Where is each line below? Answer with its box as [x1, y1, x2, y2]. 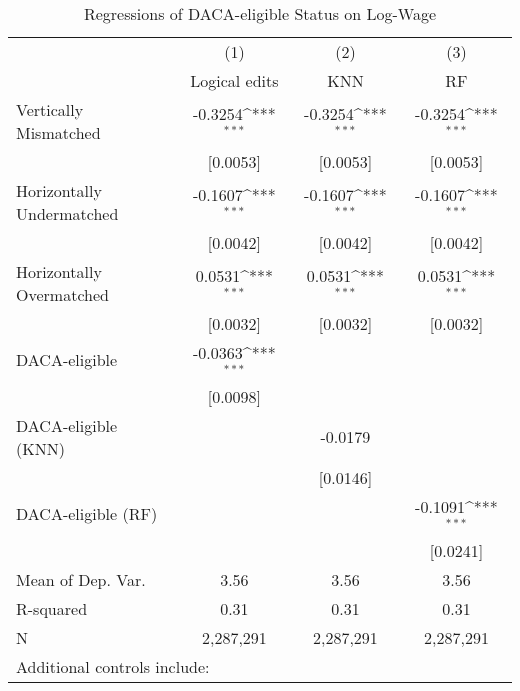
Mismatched [16, 121, 101, 144]
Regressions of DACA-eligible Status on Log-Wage [83, 2, 437, 25]
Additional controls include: [16, 654, 210, 678]
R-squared [16, 596, 88, 620]
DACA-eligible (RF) [16, 502, 158, 526]
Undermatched [16, 202, 119, 225]
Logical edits [190, 69, 279, 92]
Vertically [16, 98, 84, 121]
